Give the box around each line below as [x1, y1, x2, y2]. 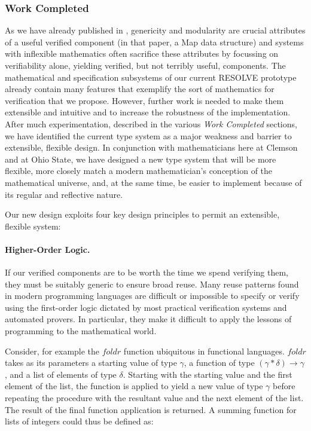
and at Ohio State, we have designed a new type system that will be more [5, 152, 276, 165]
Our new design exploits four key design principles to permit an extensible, [5, 208, 280, 221]
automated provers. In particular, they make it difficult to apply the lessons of [5, 313, 292, 325]
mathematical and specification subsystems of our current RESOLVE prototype [5, 71, 297, 83]
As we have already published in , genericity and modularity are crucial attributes [5, 24, 306, 36]
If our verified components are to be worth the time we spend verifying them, [5, 266, 288, 279]
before [273, 380, 295, 392]
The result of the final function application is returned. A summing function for [5, 403, 297, 415]
